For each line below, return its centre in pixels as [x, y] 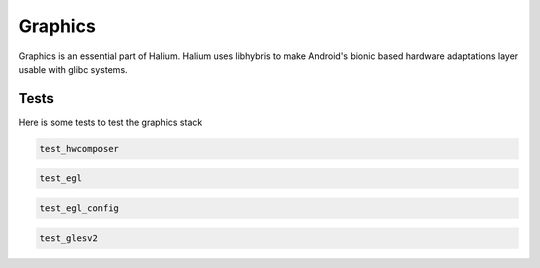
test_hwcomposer [79, 148]
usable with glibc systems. [73, 69]
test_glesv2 [69, 238]
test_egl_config [79, 208]
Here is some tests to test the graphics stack [110, 122]
